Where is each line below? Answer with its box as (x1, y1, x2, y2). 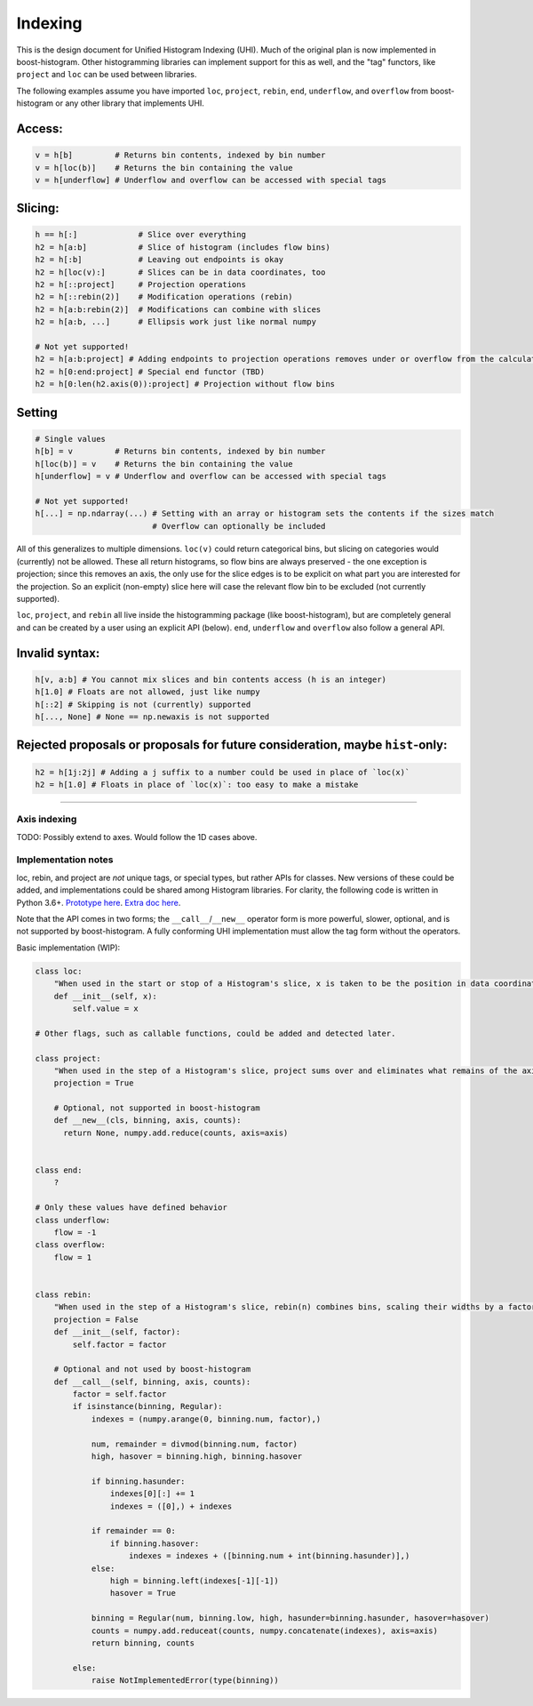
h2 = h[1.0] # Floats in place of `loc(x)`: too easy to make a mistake (35, 779, 359, 789)
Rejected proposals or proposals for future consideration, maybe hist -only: (16, 738, 448, 753)
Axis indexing (16, 813, 77, 826)
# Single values (35, 434, 107, 444)
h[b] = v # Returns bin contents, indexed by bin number (35, 446, 326, 457)
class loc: (35, 965, 83, 976)
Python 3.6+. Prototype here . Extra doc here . (16, 897, 181, 908)
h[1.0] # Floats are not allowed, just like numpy (35, 687, 261, 697)
